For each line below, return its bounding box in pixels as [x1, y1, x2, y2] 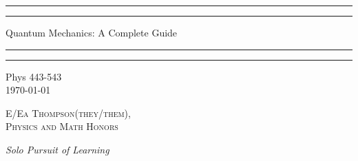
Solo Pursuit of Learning [6, 142, 109, 156]
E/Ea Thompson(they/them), [6, 105, 131, 120]
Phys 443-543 [6, 69, 62, 83]
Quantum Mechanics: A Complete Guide [6, 25, 178, 39]
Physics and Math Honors [6, 119, 118, 133]
